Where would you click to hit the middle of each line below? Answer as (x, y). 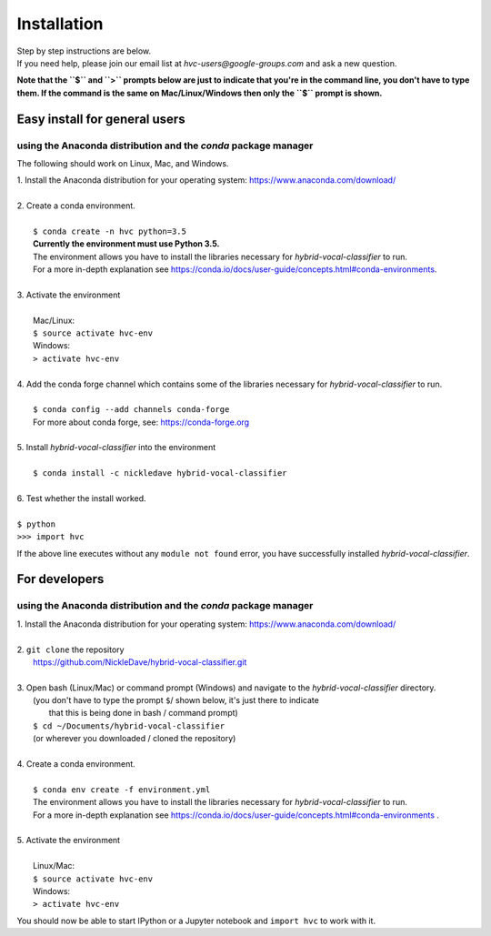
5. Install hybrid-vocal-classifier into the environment (116, 448)
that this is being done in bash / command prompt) (143, 713)
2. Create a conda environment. (76, 206)
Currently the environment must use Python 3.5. (126, 244)
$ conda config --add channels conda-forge (131, 410)
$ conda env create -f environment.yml (122, 790)
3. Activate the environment (69, 295)
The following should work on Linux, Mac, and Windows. (123, 163)
